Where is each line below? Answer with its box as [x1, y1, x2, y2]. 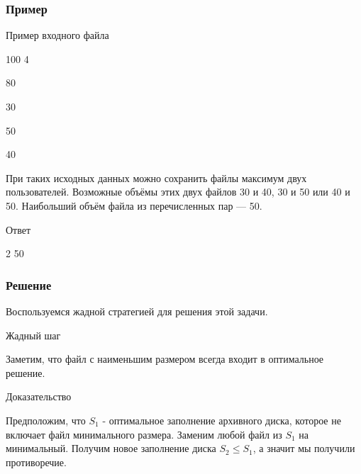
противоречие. [6, 454, 67, 469]
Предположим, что [6, 412, 86, 427]
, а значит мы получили [252, 441, 355, 456]
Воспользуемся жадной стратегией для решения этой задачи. [6, 303, 268, 318]
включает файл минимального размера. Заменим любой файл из [6, 427, 282, 441]
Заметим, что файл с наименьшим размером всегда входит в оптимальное [6, 351, 324, 366]
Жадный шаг [6, 327, 61, 342]
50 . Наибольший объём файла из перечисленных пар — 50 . [6, 198, 262, 213]
